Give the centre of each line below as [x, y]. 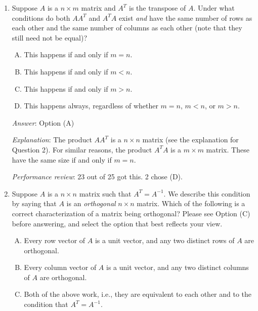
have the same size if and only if [62, 159]
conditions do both [41, 17]
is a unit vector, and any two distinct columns [178, 267]
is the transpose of [158, 8]
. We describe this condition [207, 193]
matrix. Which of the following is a [191, 203]
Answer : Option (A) [43, 122]
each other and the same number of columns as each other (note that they [127, 28]
